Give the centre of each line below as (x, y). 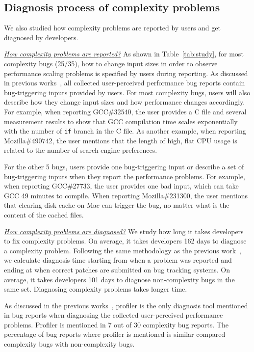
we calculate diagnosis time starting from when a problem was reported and (118, 260)
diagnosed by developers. (41, 37)
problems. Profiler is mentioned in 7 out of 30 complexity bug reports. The (116, 324)
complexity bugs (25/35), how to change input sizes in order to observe (111, 63)
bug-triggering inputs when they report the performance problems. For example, (125, 176)
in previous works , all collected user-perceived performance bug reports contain (125, 83)
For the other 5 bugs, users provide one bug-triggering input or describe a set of (124, 166)
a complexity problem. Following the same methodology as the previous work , (123, 250)
